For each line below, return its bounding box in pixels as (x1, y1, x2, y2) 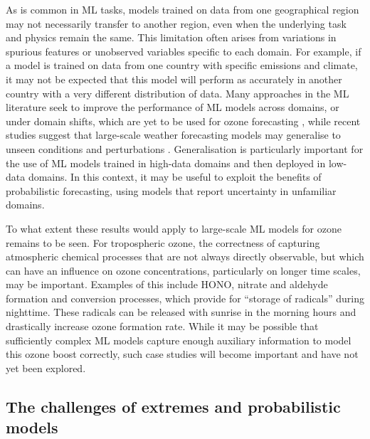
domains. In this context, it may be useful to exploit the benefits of (28, 169, 322, 184)
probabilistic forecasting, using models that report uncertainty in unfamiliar (6, 183, 337, 198)
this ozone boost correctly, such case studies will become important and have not (6, 347, 359, 361)
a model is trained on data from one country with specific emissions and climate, (6, 58, 358, 73)
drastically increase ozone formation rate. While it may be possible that (6, 319, 319, 334)
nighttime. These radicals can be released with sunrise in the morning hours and (6, 305, 356, 319)
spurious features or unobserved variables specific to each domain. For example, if (6, 43, 361, 58)
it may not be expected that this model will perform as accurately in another (6, 71, 342, 86)
